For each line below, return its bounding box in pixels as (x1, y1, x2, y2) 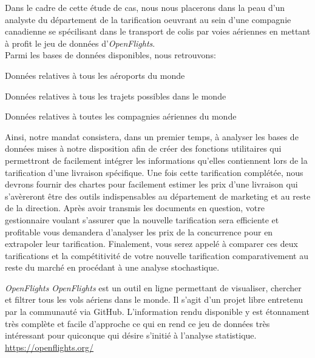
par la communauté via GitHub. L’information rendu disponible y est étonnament (5, 305, 310, 318)
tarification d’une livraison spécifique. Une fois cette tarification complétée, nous (5, 166, 303, 178)
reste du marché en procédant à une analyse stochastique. (5, 261, 220, 274)
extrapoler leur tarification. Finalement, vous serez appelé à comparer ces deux (5, 237, 298, 250)
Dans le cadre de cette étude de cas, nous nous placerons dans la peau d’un (5, 1, 285, 13)
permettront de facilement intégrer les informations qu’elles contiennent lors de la (5, 154, 308, 166)
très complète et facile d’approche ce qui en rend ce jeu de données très (5, 317, 270, 329)
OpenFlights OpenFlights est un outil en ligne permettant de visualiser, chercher (5, 281, 302, 294)
